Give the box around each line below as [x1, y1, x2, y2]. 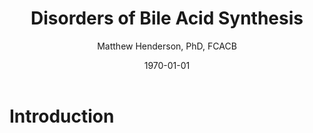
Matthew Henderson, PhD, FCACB [97, 40, 237, 52]
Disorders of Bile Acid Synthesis [30, 7, 304, 30]
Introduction [9, 105, 115, 127]
